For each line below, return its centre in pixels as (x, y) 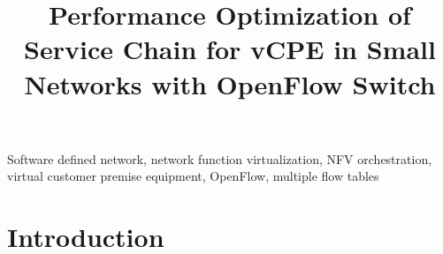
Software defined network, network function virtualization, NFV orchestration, (220, 158)
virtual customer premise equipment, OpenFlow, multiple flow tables (193, 176)
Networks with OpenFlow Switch (230, 83)
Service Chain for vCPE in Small (230, 49)
